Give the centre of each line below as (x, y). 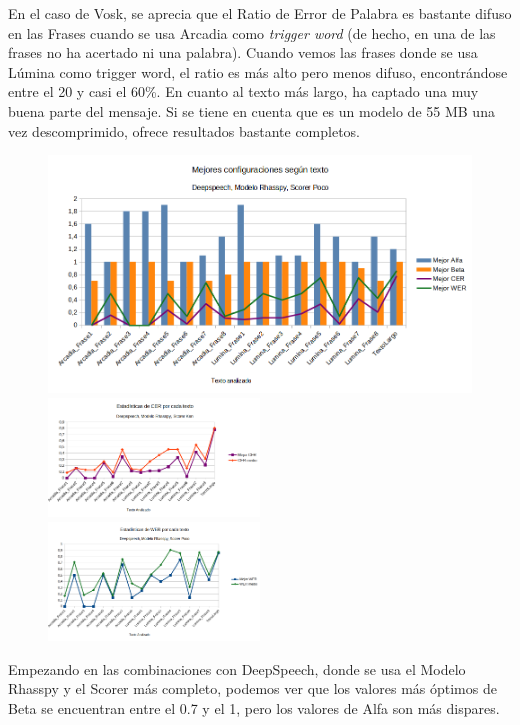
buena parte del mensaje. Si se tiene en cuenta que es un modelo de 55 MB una (251, 110)
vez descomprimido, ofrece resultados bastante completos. (184, 130)
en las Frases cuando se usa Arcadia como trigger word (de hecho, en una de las (252, 32)
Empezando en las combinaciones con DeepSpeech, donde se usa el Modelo (237, 668)
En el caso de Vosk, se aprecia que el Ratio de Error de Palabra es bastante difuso (260, 13)
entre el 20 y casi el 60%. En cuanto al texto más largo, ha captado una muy (243, 91)
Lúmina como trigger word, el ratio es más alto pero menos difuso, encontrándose (258, 71)
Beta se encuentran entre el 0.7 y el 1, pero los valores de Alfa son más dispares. (254, 707)
